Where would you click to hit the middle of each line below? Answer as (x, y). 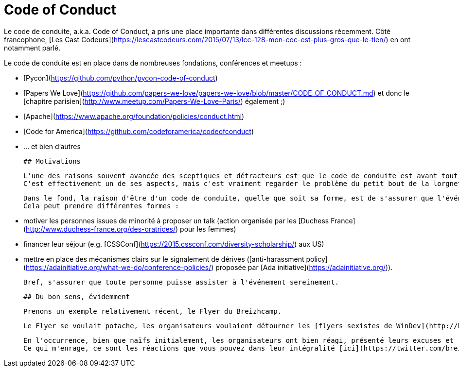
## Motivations (52, 161)
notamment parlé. (32, 48)
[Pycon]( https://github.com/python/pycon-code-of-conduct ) (121, 78)
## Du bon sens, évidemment (77, 296)
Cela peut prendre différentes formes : (101, 206)
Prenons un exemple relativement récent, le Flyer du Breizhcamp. (153, 311)
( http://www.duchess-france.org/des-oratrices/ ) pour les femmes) (130, 229)
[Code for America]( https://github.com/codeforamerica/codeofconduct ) (139, 131)
